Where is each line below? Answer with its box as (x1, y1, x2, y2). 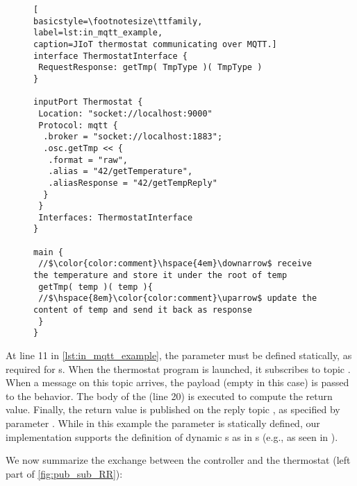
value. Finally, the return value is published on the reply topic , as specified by (6, 402, 340, 417)
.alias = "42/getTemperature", (48, 166, 193, 177)
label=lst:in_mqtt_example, (33, 28, 163, 38)
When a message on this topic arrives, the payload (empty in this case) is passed (6, 375, 349, 390)
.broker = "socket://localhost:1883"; (43, 132, 223, 142)
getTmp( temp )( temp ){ (38, 281, 153, 292)
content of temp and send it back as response (33, 305, 252, 315)
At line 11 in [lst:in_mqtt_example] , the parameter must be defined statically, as (6, 348, 352, 363)
